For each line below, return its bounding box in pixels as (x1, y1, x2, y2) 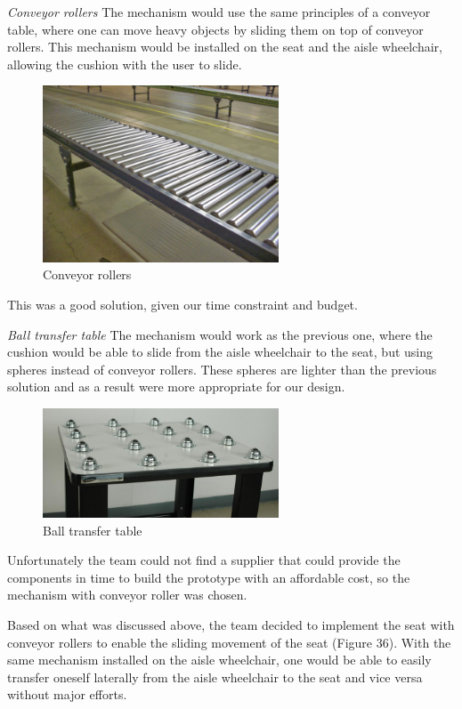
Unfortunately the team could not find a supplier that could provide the (7, 551, 401, 569)
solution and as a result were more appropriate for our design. (7, 377, 345, 396)
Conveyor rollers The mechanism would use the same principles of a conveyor (7, 3, 431, 20)
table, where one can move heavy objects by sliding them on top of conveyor (7, 20, 424, 38)
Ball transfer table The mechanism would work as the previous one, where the (7, 325, 433, 343)
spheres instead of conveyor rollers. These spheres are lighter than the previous (7, 359, 437, 378)
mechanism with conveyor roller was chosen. (7, 585, 247, 604)
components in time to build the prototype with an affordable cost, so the (7, 568, 410, 586)
